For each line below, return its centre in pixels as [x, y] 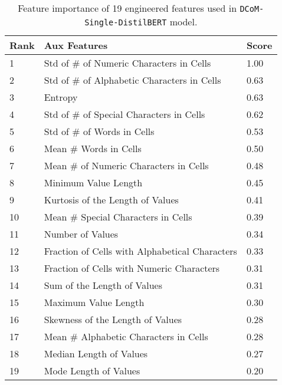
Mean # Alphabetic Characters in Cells [126, 336]
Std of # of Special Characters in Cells [124, 114]
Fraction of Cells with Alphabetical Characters [140, 251]
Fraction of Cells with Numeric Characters [132, 268]
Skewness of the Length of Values [113, 319]
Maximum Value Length [94, 302]
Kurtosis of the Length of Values [111, 200]
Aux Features [76, 45]
